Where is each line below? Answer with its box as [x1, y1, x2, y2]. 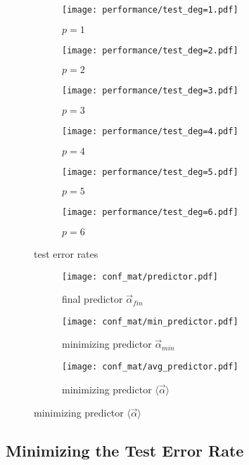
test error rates [34, 246, 98, 261]
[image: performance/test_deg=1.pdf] [62, 5, 238, 15]
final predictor [62, 292, 123, 306]
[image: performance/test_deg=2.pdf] [62, 45, 238, 55]
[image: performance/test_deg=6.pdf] [62, 207, 238, 218]
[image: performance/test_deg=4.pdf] [62, 126, 238, 136]
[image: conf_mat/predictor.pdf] [62, 271, 218, 282]
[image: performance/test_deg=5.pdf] [62, 166, 238, 177]
